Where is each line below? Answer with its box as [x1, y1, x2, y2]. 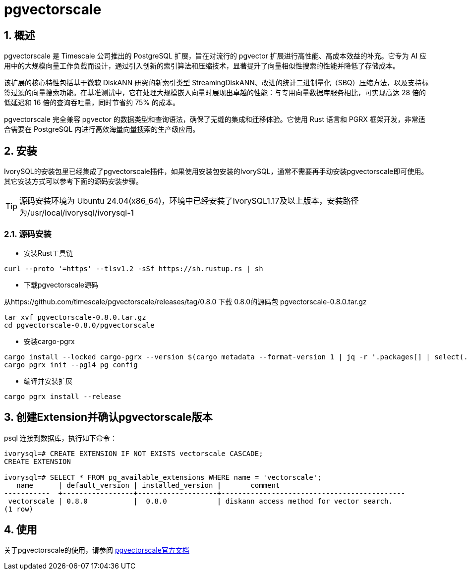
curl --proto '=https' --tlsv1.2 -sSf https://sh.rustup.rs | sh [4, 264, 263, 273]
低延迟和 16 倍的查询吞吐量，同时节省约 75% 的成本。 [4, 98, 179, 107]
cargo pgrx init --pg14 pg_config [4, 360, 138, 369]
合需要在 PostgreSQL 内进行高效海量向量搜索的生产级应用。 [4, 125, 200, 134]
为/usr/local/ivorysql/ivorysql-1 [19, 208, 134, 218]
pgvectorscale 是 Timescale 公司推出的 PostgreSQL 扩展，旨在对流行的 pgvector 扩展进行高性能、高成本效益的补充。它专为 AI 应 [4, 52, 427, 60]
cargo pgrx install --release [4, 392, 121, 401]
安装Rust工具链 [24, 248, 73, 257]
